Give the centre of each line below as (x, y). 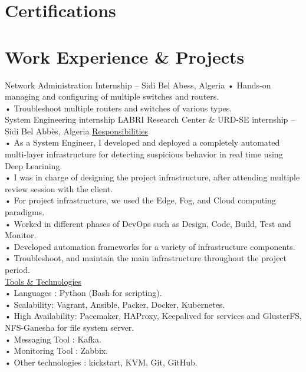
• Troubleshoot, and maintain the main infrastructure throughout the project (146, 258)
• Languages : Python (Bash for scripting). (83, 293)
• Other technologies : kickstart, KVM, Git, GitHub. (101, 362)
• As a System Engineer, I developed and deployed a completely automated (142, 142)
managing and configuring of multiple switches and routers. (112, 96)
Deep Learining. (34, 165)
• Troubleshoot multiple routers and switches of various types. (119, 108)
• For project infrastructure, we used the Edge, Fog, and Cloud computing (140, 200)
